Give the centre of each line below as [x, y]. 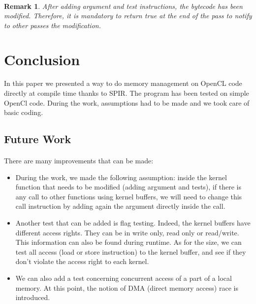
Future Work [38, 139]
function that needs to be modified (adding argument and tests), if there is [128, 187]
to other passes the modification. [52, 25]
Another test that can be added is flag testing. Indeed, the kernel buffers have [133, 223]
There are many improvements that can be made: [79, 161]
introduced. [33, 297]
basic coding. [24, 112]
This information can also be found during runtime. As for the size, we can [128, 242]
